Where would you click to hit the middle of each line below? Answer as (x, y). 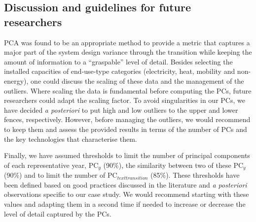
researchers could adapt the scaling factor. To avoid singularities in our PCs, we (125, 100)
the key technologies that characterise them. (71, 139)
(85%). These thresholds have (195, 175)
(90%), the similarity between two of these (167, 165)
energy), (16, 80)
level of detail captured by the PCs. (58, 213)
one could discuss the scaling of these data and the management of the (137, 80)
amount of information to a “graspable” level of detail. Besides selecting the (118, 61)
